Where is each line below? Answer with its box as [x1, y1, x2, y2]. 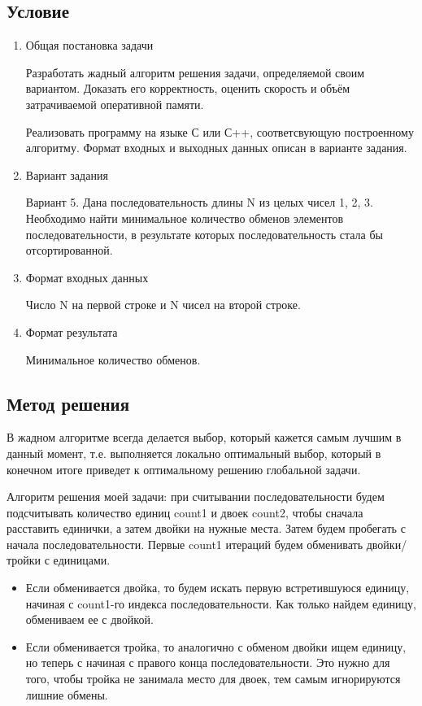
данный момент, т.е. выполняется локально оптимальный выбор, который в [7, 444, 381, 461]
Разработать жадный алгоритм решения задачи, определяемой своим [25, 63, 365, 81]
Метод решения [7, 390, 130, 416]
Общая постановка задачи [25, 37, 154, 54]
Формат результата [25, 323, 118, 340]
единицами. [53, 551, 111, 569]
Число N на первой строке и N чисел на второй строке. [25, 296, 301, 313]
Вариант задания [25, 166, 108, 183]
